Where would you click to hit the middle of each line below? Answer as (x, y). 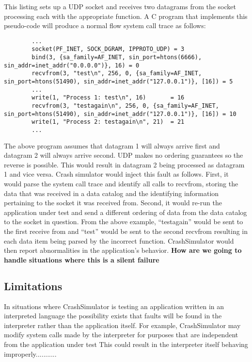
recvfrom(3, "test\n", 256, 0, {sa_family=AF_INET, (117, 74)
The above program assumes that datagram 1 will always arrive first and (112, 145)
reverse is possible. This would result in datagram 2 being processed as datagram (124, 164)
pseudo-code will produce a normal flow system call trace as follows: (105, 25)
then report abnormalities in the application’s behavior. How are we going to (123, 250)
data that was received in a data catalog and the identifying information (111, 193)
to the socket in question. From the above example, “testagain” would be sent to (124, 222)
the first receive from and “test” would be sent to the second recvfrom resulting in (126, 231)
